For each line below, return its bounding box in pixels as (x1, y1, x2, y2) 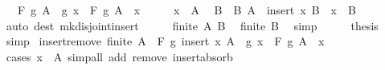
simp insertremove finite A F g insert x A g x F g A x (6, 33, 325, 49)
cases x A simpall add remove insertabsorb (6, 48, 233, 64)
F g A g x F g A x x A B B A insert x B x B (17, 2, 356, 17)
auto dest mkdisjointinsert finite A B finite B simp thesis (6, 17, 379, 33)
